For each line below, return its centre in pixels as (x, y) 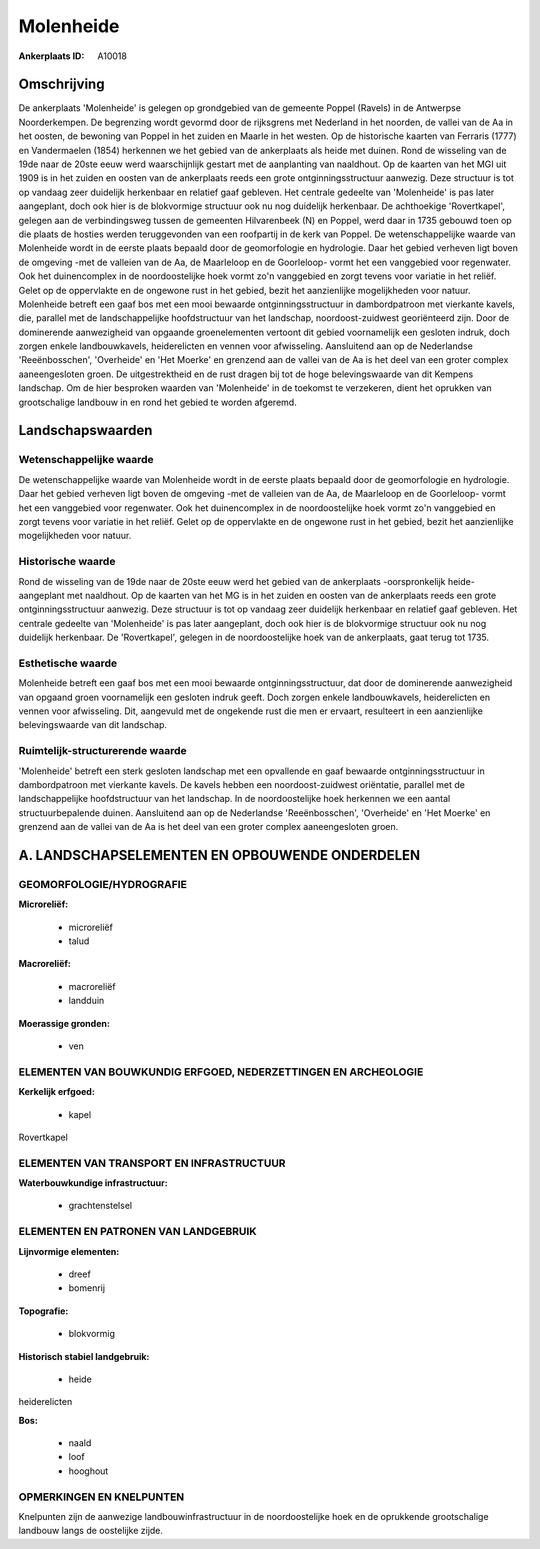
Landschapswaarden (85, 430)
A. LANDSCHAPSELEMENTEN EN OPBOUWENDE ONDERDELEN (219, 855)
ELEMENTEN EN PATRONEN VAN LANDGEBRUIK (137, 1232)
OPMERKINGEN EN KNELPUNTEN (101, 1497)
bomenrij (86, 1288)
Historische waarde (67, 562)
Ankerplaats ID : (51, 56)
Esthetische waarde (68, 663)
